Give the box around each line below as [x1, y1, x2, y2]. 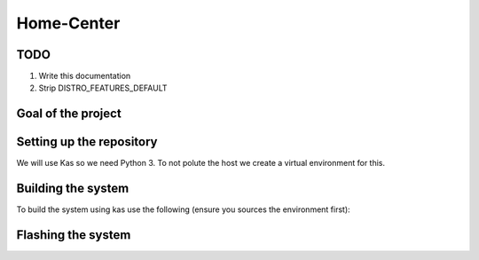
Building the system [16, 181, 130, 196]
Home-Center [16, 13, 121, 33]
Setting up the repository [16, 134, 159, 150]
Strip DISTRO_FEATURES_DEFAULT [38, 83, 168, 93]
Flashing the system [16, 227, 131, 243]
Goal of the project [16, 106, 122, 122]
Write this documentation [38, 71, 131, 82]
